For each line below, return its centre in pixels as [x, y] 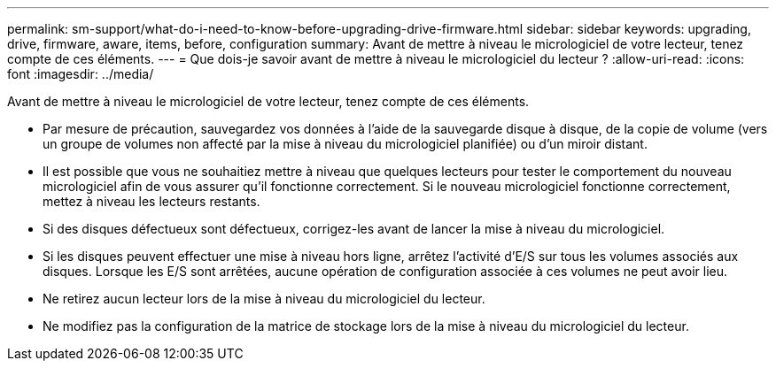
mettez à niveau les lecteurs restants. [151, 201]
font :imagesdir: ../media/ [81, 74]
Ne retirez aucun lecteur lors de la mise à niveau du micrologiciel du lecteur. [264, 299]
